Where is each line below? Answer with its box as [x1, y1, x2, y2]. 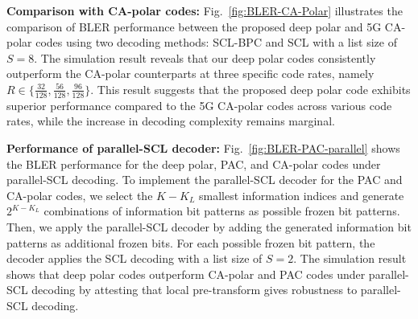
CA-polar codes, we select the [6, 186, 153, 203]
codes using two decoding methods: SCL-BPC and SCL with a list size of [35, 34, 397, 51]
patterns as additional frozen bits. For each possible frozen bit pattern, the [6, 234, 375, 251]
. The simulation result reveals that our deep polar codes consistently [34, 49, 376, 66]
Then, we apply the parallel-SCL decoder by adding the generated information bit [6, 218, 412, 235]
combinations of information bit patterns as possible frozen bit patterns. [43, 202, 400, 219]
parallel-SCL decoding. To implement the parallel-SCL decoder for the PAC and [6, 171, 403, 188]
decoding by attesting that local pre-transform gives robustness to [31, 281, 358, 298]
